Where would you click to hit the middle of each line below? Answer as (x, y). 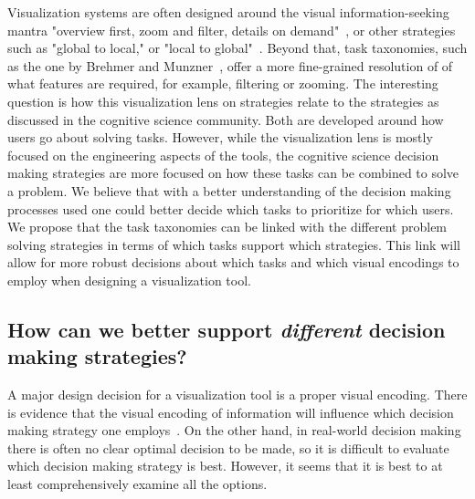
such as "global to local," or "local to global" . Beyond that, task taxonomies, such (237, 48)
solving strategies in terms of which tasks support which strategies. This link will (234, 244)
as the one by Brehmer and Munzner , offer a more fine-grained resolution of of (230, 65)
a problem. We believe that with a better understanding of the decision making (229, 190)
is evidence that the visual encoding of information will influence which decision (231, 412)
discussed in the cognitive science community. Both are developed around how (226, 119)
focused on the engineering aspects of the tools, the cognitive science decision (223, 155)
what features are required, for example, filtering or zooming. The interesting (223, 83)
